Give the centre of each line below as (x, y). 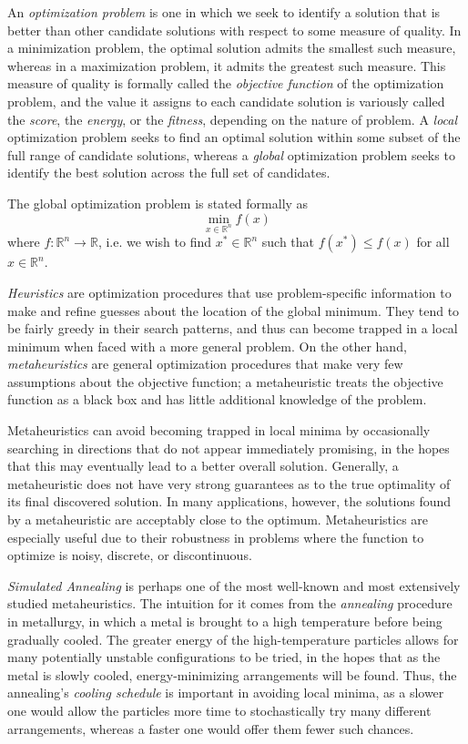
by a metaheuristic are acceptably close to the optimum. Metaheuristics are (218, 520)
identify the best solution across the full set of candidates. (169, 173)
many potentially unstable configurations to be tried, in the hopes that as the (224, 657)
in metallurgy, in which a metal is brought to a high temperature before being (225, 621)
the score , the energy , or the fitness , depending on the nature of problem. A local (233, 119)
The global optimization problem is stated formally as (158, 203)
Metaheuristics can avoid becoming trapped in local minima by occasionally (219, 430)
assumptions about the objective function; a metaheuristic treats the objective (225, 381)
